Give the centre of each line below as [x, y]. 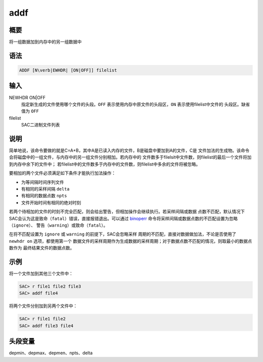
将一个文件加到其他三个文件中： [41, 274]
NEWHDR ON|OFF [27, 97]
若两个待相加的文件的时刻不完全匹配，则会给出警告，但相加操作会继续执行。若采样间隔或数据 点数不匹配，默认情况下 [127, 212]
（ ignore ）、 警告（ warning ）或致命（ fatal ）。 [58, 225]
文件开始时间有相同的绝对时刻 [51, 202]
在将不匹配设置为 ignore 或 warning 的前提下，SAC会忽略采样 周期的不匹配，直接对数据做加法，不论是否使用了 [122, 234]
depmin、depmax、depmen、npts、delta [51, 353]
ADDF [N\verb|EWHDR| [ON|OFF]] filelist [68, 70]
